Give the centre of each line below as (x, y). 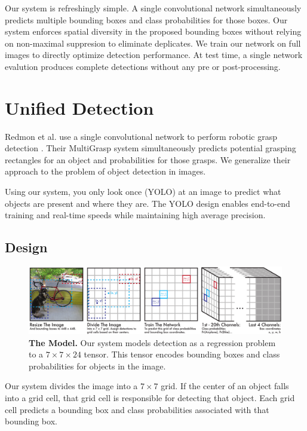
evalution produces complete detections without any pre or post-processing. (143, 66)
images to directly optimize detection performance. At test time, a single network (154, 55)
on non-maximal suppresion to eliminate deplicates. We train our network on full (153, 43)
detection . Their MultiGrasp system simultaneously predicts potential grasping (151, 148)
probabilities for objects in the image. (97, 366)
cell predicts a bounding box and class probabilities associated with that (137, 409)
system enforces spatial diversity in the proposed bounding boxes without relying (153, 31)
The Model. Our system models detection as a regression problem (152, 342)
